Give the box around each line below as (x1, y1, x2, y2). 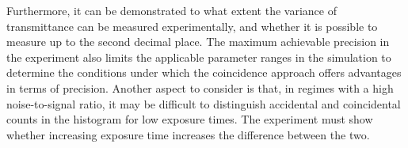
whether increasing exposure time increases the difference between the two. (6, 126, 370, 142)
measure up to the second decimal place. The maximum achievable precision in (6, 33, 390, 50)
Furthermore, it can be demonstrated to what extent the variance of (6, 2, 337, 18)
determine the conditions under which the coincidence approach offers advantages (6, 64, 402, 81)
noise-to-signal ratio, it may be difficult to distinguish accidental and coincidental (6, 95, 401, 112)
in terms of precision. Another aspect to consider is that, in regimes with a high (6, 79, 394, 96)
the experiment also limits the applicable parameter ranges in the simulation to (6, 48, 391, 65)
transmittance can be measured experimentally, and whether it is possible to (6, 17, 378, 34)
